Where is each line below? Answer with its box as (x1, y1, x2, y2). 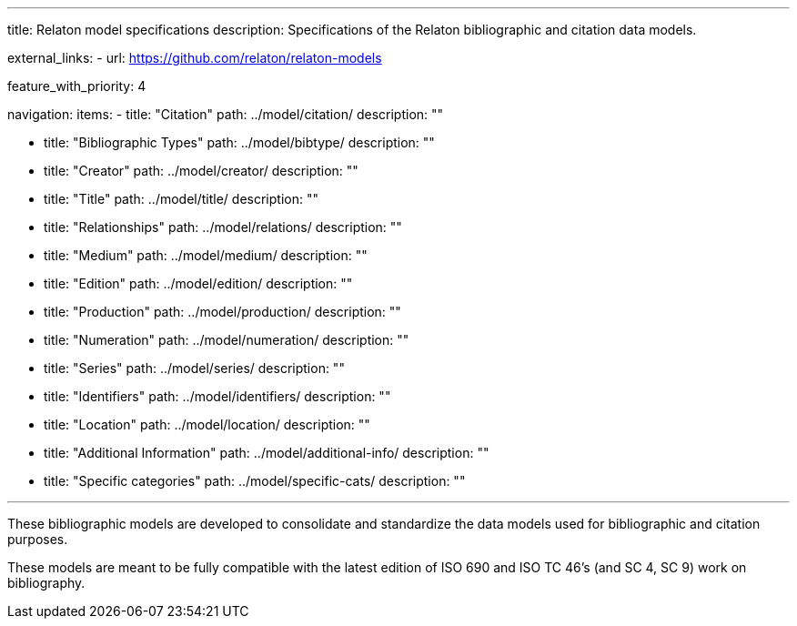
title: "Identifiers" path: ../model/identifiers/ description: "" (44, 389, 391, 404)
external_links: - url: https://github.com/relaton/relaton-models (7, 50, 382, 66)
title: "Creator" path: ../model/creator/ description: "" (44, 163, 358, 178)
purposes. (7, 531, 68, 547)
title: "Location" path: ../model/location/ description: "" (44, 417, 370, 432)
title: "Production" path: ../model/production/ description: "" (44, 304, 401, 319)
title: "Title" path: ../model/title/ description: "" (44, 191, 318, 207)
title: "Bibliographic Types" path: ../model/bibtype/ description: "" (44, 135, 435, 150)
